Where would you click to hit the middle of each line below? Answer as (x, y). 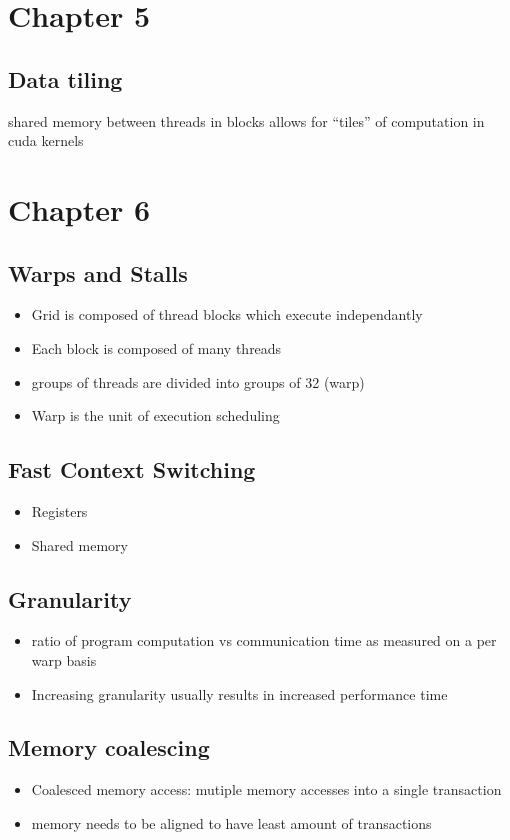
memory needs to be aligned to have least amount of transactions (231, 822)
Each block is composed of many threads (156, 347)
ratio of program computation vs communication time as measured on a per (264, 640)
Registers (59, 510)
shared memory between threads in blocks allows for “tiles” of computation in (246, 120)
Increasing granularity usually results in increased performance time (239, 693)
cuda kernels (46, 140)
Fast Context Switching (132, 469)
